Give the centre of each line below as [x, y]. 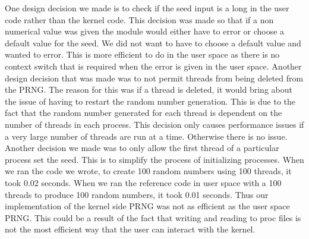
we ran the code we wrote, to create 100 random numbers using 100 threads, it [148, 171]
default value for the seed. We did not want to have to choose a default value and [153, 43]
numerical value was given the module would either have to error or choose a [145, 31]
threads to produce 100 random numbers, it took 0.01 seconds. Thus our [137, 194]
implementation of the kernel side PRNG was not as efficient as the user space [147, 206]
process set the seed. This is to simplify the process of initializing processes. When [154, 159]
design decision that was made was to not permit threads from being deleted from [154, 78]
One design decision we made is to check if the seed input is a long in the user [147, 8]
